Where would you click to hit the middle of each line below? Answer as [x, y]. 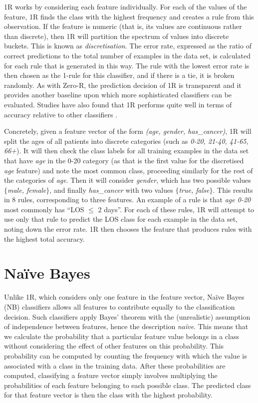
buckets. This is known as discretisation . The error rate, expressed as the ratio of [128, 46]
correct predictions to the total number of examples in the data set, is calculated [127, 55]
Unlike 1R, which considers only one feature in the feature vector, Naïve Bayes [124, 297]
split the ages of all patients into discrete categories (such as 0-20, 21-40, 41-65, [126, 141]
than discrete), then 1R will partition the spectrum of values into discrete [117, 36]
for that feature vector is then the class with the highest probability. [108, 395]
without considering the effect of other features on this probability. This [114, 346]
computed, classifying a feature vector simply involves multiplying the [111, 375]
